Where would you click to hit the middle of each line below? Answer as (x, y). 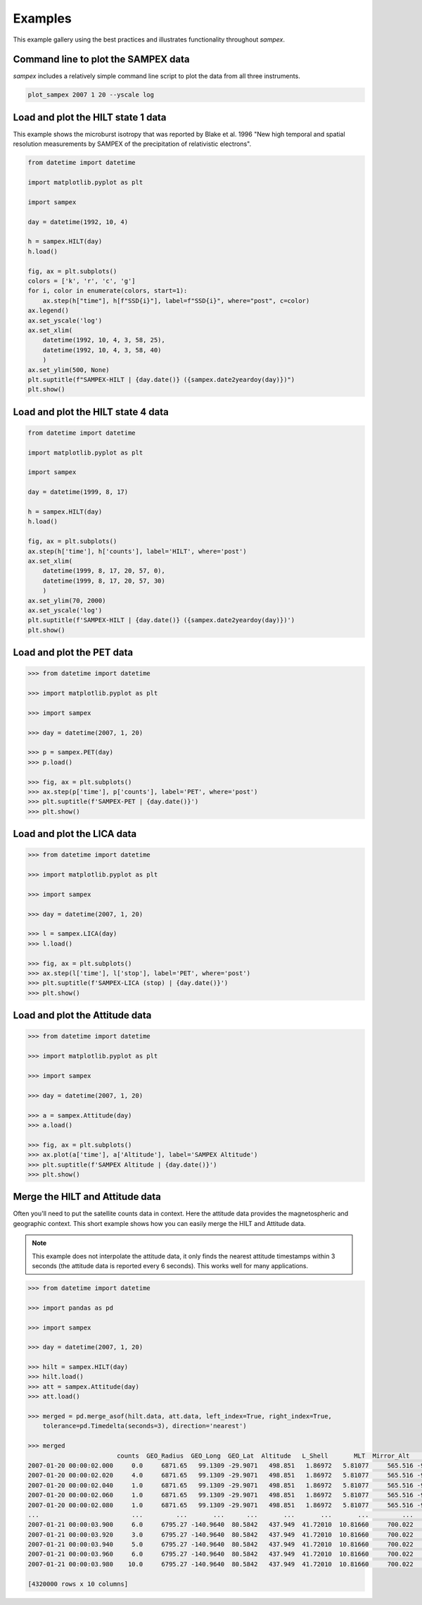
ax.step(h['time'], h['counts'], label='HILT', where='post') (137, 551)
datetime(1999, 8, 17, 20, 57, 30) (104, 581)
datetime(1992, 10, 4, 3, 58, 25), (104, 340)
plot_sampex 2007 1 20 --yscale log (91, 95)
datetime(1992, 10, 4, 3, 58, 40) (102, 350)
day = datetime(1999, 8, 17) (78, 492)
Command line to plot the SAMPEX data (101, 60)
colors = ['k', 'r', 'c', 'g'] (82, 281)
